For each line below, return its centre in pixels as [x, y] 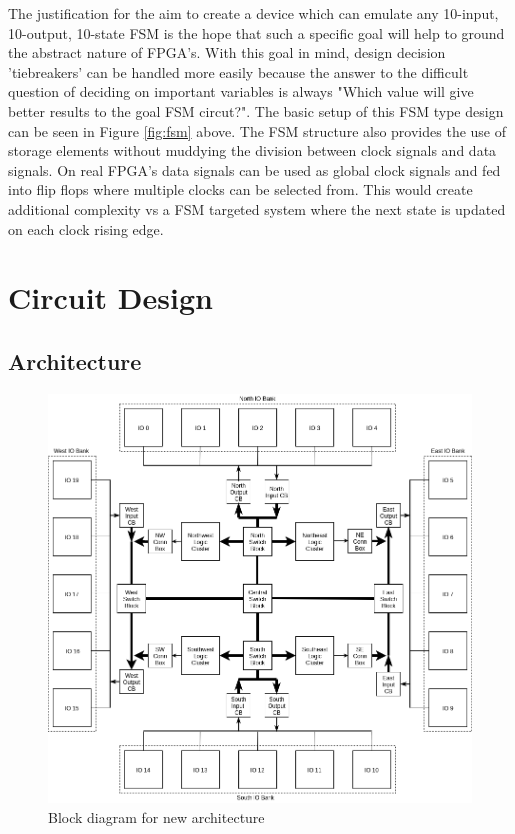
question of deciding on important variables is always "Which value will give [241, 91]
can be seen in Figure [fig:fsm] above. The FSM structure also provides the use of [257, 130]
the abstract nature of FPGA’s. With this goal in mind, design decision [227, 52]
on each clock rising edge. [86, 228]
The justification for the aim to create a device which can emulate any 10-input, [253, 13]
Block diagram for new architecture [156, 817]
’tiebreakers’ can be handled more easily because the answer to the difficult [238, 71]
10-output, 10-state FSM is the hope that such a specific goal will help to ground [256, 32]
